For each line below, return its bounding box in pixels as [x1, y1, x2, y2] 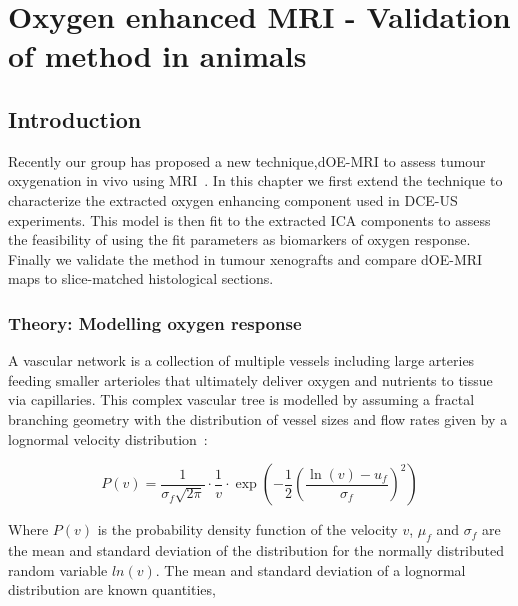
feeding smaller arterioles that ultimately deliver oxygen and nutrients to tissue [8, 369, 493, 390]
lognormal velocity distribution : [8, 428, 208, 449]
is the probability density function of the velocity [97, 519, 398, 540]
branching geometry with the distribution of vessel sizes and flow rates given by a [8, 408, 508, 429]
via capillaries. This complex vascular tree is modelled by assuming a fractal [8, 389, 475, 410]
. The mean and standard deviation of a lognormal [155, 559, 466, 580]
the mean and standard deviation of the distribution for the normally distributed [8, 539, 504, 560]
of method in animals [8, 35, 307, 76]
